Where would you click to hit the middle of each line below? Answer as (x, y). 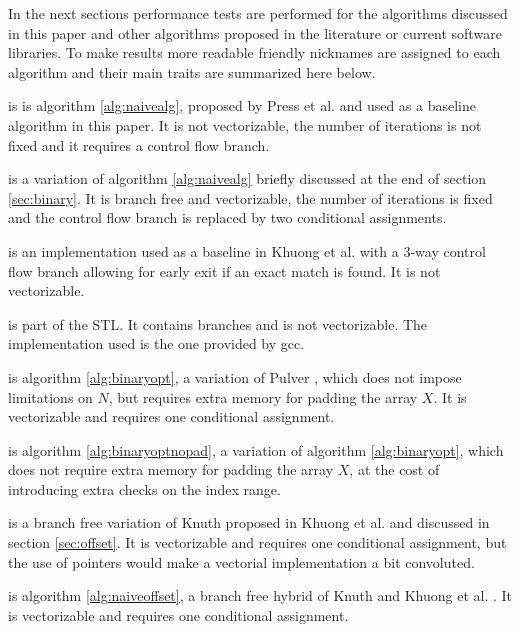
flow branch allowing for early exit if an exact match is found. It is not (224, 270)
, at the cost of (394, 469)
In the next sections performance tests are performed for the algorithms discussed (258, 13)
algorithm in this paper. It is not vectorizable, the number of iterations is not (245, 124)
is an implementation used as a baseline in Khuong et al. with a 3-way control (247, 250)
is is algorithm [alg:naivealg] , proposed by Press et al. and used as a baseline (242, 105)
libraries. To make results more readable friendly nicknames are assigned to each (254, 52)
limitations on (50, 396)
